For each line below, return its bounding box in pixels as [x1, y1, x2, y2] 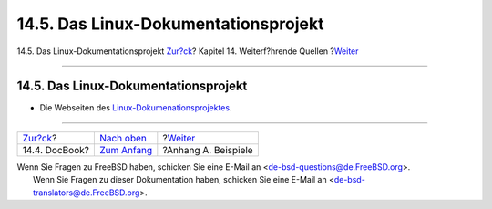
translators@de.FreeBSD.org [33, 187, 140, 198]
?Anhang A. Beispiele [162, 143, 254, 156]
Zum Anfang [98, 143, 153, 156]
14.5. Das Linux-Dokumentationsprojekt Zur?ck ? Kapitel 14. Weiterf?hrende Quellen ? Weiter [16, 46, 359, 57]
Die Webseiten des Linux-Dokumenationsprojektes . [39, 102, 232, 113]
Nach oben [98, 131, 148, 144]
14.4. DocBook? [22, 143, 90, 156]
